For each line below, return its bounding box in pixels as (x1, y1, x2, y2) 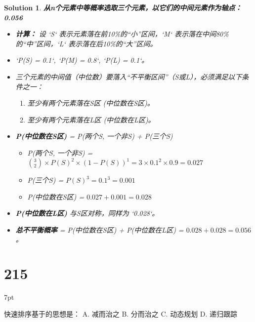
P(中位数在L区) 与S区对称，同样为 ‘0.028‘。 (15, 208, 159, 218)
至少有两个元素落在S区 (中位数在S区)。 (27, 98, 154, 108)
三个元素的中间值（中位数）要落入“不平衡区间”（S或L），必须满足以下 (15, 71, 242, 81)
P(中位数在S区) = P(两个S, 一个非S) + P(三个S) (15, 131, 173, 141)
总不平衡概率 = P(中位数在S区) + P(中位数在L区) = (15, 224, 184, 235)
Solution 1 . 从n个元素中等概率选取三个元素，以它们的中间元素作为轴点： (4, 2, 242, 12)
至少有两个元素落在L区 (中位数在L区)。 (27, 114, 155, 124)
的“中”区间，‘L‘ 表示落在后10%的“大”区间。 (15, 38, 157, 48)
